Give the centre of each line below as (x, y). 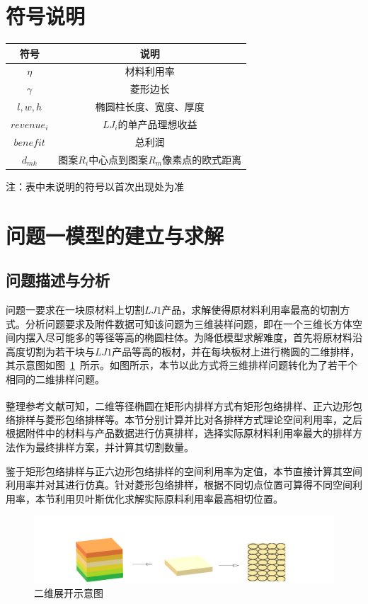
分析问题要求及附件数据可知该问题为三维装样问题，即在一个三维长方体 (189, 323)
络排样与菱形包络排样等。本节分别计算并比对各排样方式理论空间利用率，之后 (184, 419)
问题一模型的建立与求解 (115, 235)
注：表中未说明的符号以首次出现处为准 (95, 186)
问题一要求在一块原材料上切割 (75, 309)
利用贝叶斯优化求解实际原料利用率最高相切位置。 (169, 498)
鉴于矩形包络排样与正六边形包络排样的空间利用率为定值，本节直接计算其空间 (184, 471)
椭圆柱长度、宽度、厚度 (150, 107)
